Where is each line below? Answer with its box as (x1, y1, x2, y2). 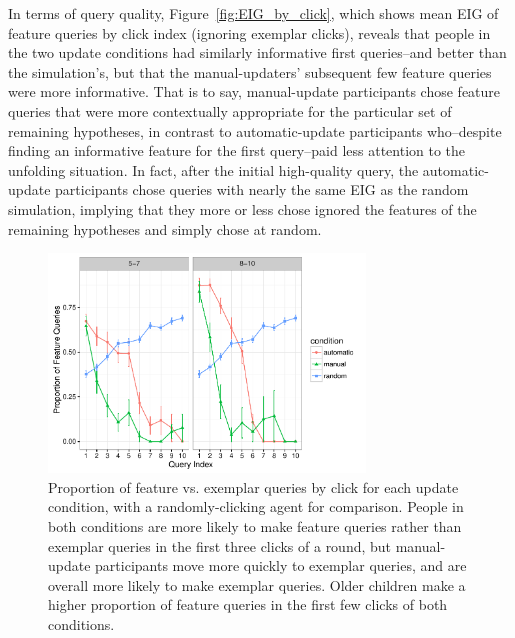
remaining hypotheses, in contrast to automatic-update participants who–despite (8, 120, 502, 141)
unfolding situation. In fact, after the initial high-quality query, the (8, 159, 419, 180)
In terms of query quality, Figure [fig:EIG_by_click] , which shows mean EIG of (8, 3, 499, 23)
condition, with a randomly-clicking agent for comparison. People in (48, 496, 464, 517)
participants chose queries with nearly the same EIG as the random (55, 179, 469, 200)
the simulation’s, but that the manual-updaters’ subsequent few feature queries (8, 61, 492, 82)
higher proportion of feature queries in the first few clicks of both (48, 594, 448, 615)
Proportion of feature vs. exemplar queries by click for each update (48, 476, 459, 497)
